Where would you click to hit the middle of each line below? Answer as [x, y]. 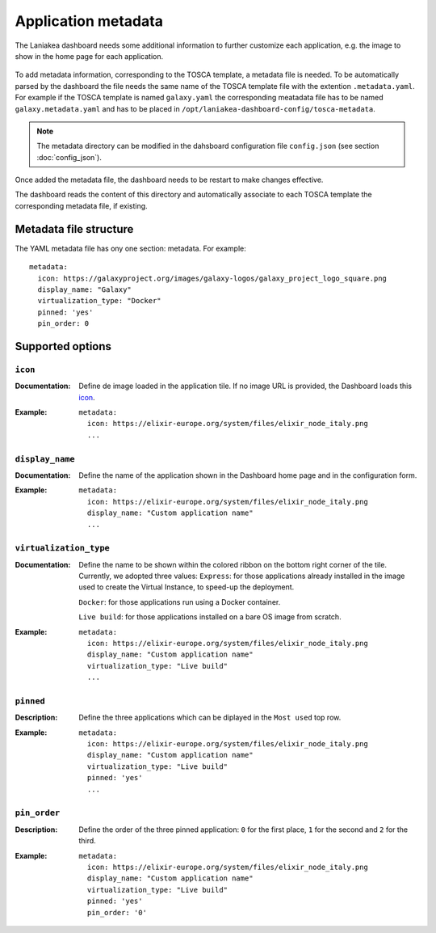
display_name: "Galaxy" [85, 289]
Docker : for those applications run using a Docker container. [180, 602]
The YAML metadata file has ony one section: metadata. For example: [130, 248]
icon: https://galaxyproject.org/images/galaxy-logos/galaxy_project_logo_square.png [212, 278]
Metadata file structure [74, 229]
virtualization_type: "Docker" [99, 301]
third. [87, 841]
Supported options [63, 346]
